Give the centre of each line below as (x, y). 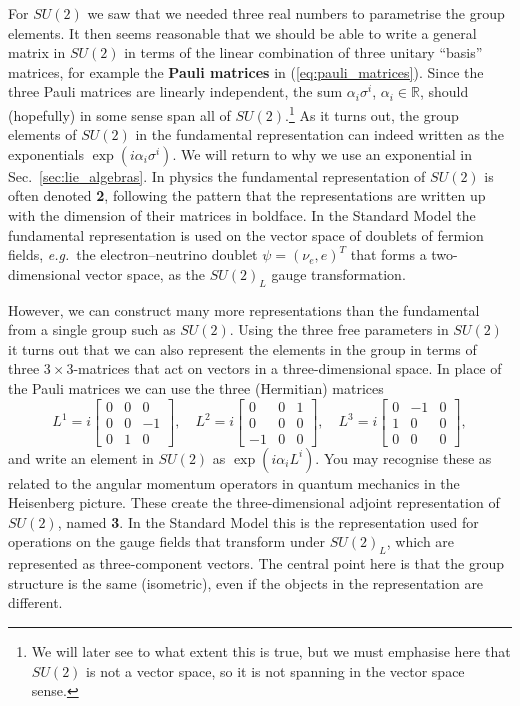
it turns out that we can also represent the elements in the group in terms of (242, 348)
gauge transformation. (338, 273)
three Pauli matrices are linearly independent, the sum (175, 91)
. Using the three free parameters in (339, 329)
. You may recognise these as (403, 457)
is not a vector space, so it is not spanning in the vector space (275, 670)
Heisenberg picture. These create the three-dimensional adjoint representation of (254, 502)
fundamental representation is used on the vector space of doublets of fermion (246, 234)
